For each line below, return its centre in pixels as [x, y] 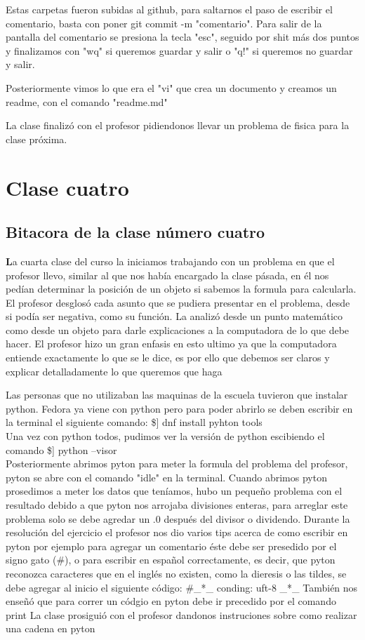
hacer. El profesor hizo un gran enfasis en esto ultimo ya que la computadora [171, 344]
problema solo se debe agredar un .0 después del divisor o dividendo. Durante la [178, 518]
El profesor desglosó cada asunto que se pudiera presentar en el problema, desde [178, 302]
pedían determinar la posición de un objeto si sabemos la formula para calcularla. [181, 289]
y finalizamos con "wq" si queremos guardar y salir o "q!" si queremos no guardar [179, 50]
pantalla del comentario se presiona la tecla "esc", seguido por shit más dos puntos [182, 37]
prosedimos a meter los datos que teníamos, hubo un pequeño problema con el [174, 491]
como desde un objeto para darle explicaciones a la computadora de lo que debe [178, 329]
